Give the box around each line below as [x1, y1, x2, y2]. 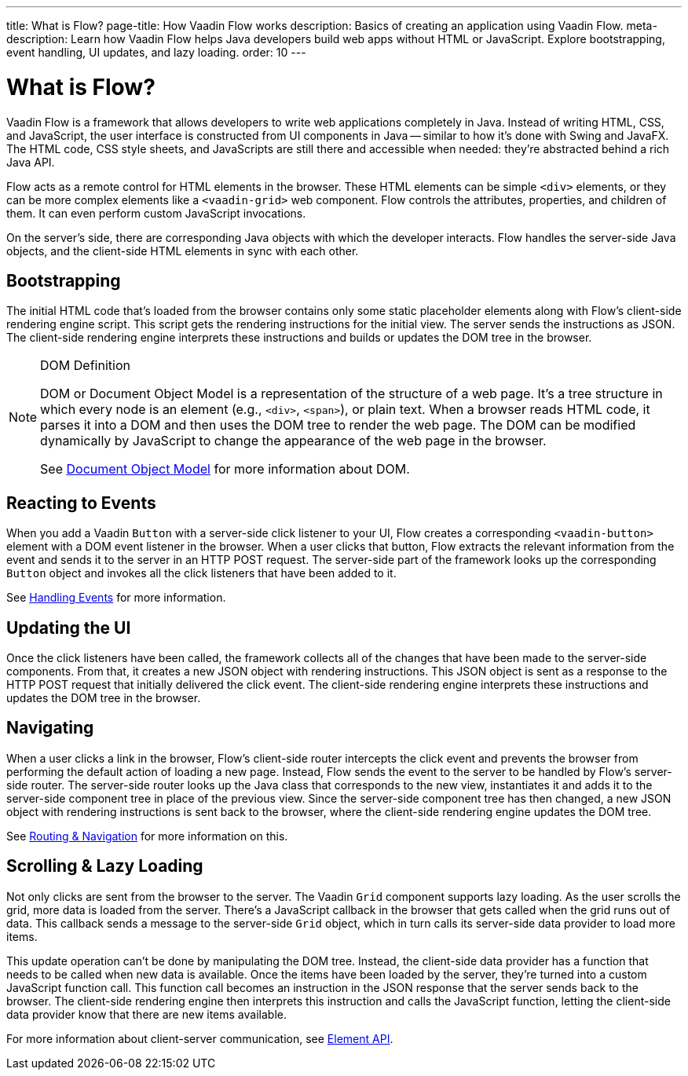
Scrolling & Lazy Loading [6, 856, 203, 877]
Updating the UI [6, 617, 131, 638]
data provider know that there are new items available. [6, 1007, 287, 1021]
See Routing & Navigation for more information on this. [6, 829, 288, 843]
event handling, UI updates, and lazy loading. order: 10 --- [6, 46, 306, 59]
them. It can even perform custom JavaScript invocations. [6, 206, 306, 220]
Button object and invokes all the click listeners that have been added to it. [6, 566, 397, 580]
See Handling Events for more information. [6, 591, 226, 605]
